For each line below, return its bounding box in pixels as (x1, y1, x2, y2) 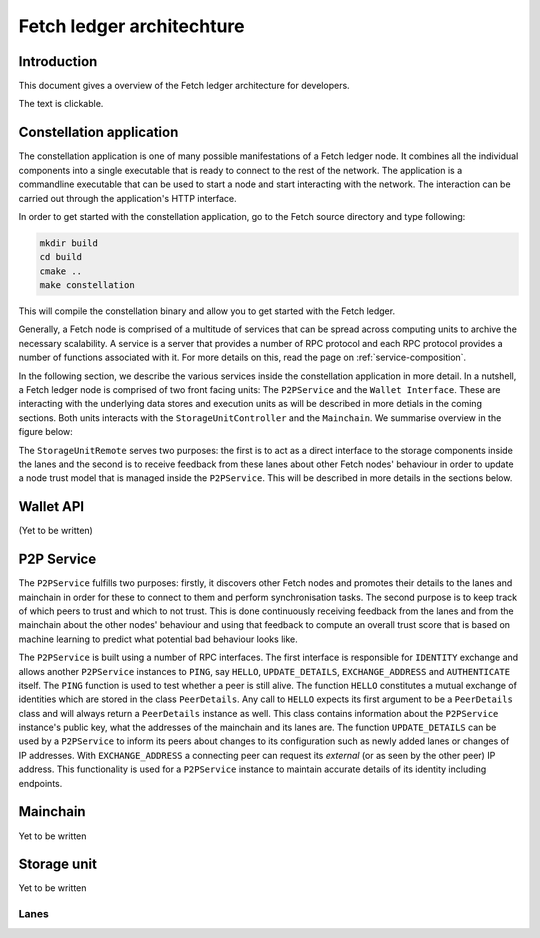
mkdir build (39, 237, 99, 249)
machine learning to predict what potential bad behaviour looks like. (18, 633, 299, 645)
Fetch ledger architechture (18, 15, 245, 37)
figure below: (18, 426, 74, 438)
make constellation (39, 280, 135, 291)
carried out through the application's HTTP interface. (18, 192, 237, 204)
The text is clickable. (18, 98, 104, 110)
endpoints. (18, 777, 63, 789)
